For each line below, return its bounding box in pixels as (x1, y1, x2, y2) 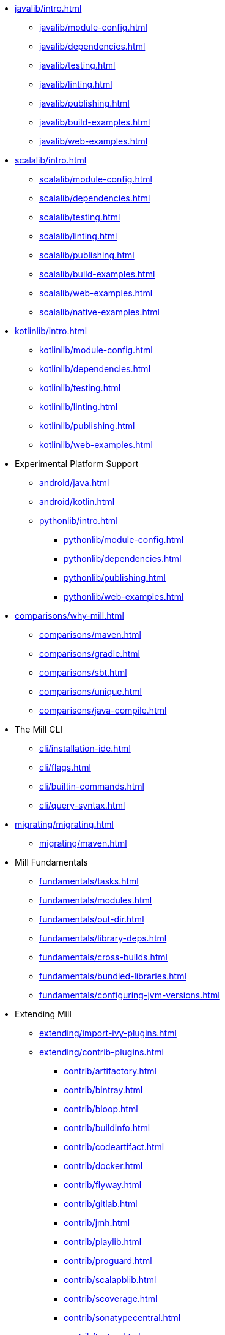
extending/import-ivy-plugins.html (39, 1028, 177, 1038)
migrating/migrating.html (15, 819, 114, 829)
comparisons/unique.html (39, 686, 142, 697)
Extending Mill (15, 1009, 72, 1019)
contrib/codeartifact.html (64, 1142, 164, 1152)
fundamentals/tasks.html (39, 876, 139, 886)
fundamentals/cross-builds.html (39, 952, 168, 962)
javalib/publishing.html (39, 98, 130, 108)
